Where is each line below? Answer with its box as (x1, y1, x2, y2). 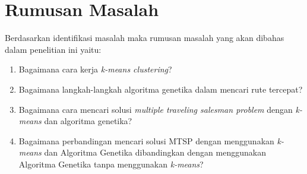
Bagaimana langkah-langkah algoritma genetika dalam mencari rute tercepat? (18, 83, 303, 95)
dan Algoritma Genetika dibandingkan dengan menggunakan (44, 146, 266, 159)
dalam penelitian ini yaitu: (5, 43, 102, 55)
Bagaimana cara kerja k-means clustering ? (18, 63, 172, 75)
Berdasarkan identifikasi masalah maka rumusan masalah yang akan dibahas (5, 31, 284, 44)
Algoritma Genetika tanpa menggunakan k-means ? (18, 157, 204, 170)
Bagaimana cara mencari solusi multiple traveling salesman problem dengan (18, 103, 293, 115)
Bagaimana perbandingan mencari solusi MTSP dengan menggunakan (18, 134, 274, 147)
